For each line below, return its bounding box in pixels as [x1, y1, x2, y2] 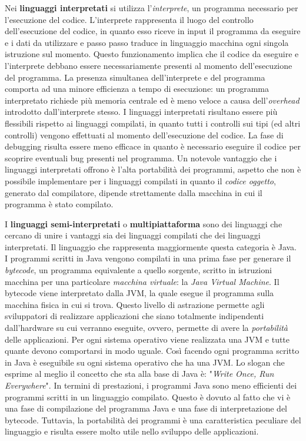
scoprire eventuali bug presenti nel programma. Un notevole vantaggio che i [5, 151, 277, 164]
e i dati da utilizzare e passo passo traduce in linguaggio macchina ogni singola [5, 36, 289, 48]
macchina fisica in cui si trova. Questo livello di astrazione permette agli [5, 298, 265, 310]
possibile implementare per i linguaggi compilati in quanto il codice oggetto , [5, 174, 276, 187]
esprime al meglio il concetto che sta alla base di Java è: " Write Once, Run [5, 367, 274, 380]
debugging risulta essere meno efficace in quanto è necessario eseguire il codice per [5, 140, 301, 152]
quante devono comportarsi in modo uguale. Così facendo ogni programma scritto [5, 344, 300, 357]
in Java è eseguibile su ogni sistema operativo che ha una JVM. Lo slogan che [5, 356, 285, 368]
